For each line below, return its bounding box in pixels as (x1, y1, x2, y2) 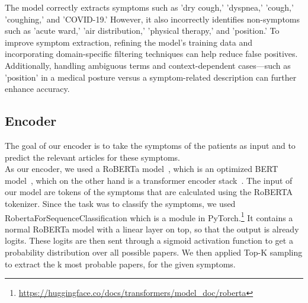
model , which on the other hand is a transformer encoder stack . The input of (5, 174, 293, 186)
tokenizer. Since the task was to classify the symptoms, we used (5, 197, 236, 209)
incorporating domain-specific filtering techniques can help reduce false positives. (5, 47, 298, 60)
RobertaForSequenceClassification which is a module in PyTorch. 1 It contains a (5, 209, 293, 224)
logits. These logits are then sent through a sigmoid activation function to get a (5, 234, 293, 247)
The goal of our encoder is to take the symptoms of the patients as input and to (5, 139, 296, 151)
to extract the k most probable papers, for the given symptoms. (5, 257, 236, 270)
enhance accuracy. (5, 82, 70, 95)
